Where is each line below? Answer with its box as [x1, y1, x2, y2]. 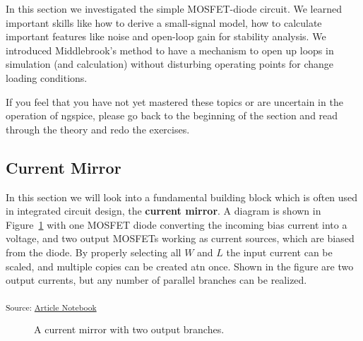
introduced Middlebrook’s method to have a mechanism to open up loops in [6, 42, 334, 57]
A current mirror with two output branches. [34, 321, 225, 336]
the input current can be [226, 244, 333, 259]
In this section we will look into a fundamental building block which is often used [6, 189, 358, 204]
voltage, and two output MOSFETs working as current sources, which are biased [6, 231, 355, 246]
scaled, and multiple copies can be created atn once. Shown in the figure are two [6, 258, 354, 273]
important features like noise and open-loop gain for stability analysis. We [6, 29, 326, 44]
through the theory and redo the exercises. [6, 121, 190, 136]
